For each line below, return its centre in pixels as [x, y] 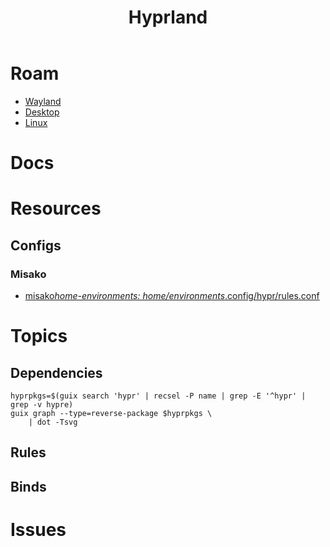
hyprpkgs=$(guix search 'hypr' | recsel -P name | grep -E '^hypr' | [158, 396]
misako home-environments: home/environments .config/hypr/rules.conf [172, 295]
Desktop [42, 112]
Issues [38, 529]
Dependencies [56, 372]
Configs [36, 245]
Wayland [43, 101]
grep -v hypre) [42, 405]
